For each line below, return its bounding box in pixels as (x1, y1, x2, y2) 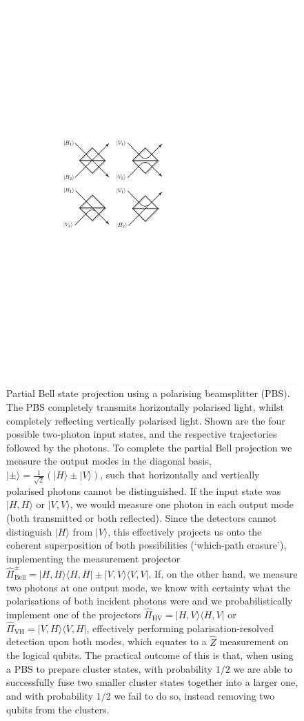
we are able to (233, 661, 293, 676)
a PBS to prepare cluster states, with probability (6, 661, 213, 676)
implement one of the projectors (6, 607, 141, 622)
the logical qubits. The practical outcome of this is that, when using (6, 648, 294, 662)
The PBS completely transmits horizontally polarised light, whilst (6, 400, 284, 414)
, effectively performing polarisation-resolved (86, 620, 274, 635)
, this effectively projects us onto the (108, 524, 262, 538)
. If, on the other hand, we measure (148, 567, 298, 581)
